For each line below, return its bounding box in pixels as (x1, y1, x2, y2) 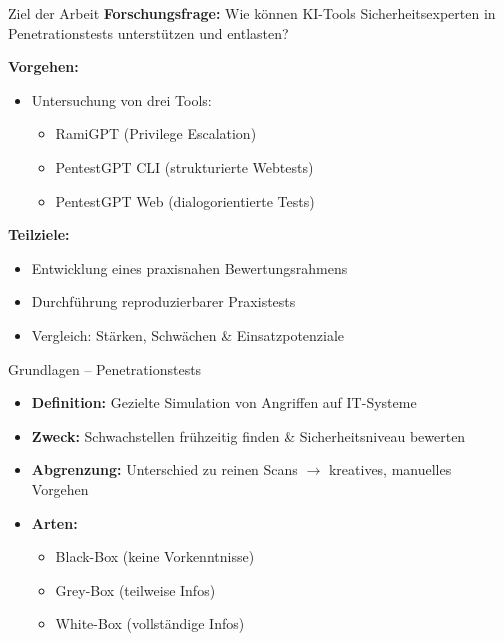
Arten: (31, 512, 78, 533)
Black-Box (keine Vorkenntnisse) (55, 546, 255, 567)
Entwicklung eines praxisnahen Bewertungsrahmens (31, 257, 348, 278)
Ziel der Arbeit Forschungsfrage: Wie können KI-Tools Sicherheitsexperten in (8, 3, 496, 23)
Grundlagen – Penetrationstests (8, 358, 202, 379)
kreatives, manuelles (328, 459, 452, 480)
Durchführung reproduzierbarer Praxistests (31, 291, 296, 312)
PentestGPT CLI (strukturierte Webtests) (55, 156, 314, 177)
